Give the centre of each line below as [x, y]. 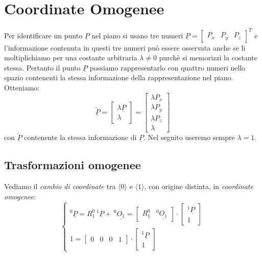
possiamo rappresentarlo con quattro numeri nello [168, 67]
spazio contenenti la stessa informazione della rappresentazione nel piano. [119, 77]
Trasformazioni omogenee [73, 165]
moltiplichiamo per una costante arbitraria [71, 57]
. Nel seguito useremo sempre [189, 137]
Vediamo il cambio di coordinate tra [60, 186]
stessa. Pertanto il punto [42, 67]
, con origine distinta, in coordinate [199, 186]
